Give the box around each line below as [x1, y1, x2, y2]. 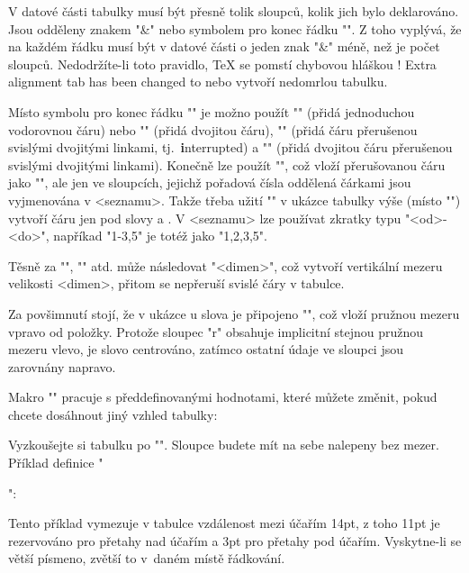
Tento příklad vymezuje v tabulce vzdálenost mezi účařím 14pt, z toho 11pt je [8, 514, 440, 532]
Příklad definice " [8, 453, 104, 472]
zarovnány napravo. [8, 357, 116, 376]
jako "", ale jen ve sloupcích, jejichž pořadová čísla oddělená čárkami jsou [8, 173, 411, 192]
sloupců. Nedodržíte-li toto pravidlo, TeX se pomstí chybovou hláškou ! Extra [8, 54, 437, 73]
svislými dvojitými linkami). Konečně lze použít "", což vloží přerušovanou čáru [8, 155, 446, 174]
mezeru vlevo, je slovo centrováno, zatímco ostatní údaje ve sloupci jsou [8, 340, 404, 359]
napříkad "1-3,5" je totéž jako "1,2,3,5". [53, 226, 267, 245]
